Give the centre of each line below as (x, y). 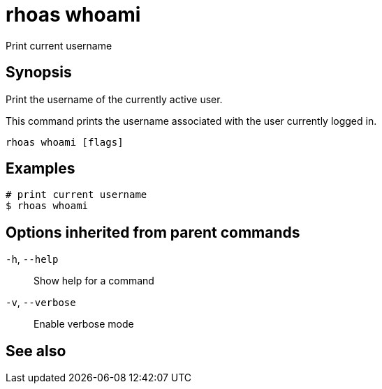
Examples (41, 169)
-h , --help (32, 259)
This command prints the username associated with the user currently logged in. (191, 121)
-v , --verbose (41, 303)
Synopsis (39, 73)
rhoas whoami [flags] (65, 142)
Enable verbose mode (84, 324)
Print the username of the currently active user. (114, 99)
